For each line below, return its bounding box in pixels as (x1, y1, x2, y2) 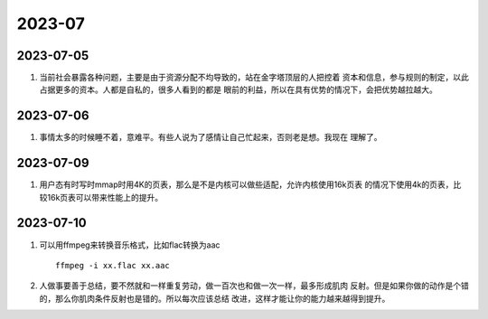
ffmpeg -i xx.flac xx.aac (55, 260, 171, 270)
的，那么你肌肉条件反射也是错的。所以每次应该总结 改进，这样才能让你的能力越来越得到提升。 (39, 293, 390, 304)
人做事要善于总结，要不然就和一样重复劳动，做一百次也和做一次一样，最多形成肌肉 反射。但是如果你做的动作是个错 (39, 280, 469, 291)
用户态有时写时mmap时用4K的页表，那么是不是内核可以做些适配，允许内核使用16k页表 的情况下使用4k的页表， (39, 179, 454, 190)
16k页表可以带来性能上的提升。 (46, 192, 164, 202)
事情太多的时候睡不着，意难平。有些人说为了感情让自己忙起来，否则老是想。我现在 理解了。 (39, 132, 382, 143)
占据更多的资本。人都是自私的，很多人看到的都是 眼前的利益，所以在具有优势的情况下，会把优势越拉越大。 (39, 84, 437, 95)
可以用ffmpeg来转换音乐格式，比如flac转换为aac (39, 239, 221, 250)
